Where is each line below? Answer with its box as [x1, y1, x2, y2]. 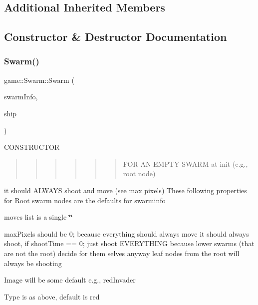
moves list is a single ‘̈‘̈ [4, 212, 73, 222]
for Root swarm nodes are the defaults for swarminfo [4, 195, 166, 205]
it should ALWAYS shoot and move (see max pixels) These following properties [4, 185, 247, 195]
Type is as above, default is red [4, 291, 100, 302]
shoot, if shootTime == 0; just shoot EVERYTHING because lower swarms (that [4, 238, 255, 249]
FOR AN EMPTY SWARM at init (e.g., [123, 158, 248, 169]
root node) [123, 168, 156, 179]
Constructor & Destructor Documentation [4, 29, 227, 44]
